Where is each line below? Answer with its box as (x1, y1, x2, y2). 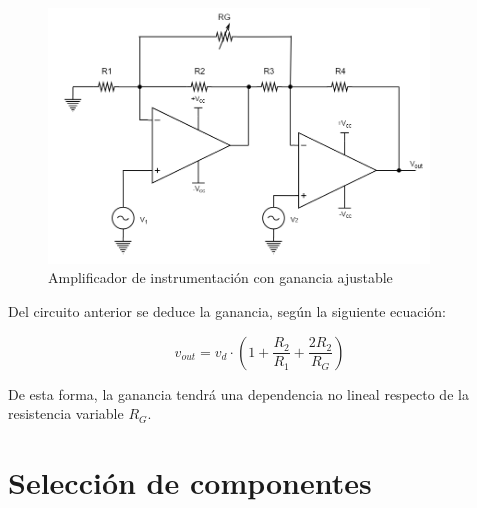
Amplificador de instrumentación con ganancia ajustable (48, 267, 393, 288)
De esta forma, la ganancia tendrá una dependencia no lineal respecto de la (8, 383, 469, 404)
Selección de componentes (8, 461, 372, 502)
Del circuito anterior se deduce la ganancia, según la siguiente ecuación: (8, 300, 447, 321)
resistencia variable (8, 403, 124, 424)
